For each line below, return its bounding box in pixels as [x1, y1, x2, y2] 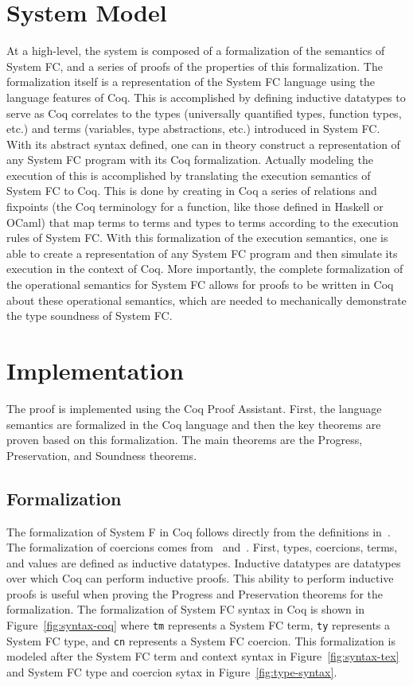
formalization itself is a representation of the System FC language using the [6, 73, 376, 90]
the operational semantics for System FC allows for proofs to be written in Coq [6, 276, 394, 293]
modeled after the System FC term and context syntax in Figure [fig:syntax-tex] [6, 648, 399, 665]
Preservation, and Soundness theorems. [6, 446, 197, 463]
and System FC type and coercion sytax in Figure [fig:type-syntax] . [6, 663, 337, 680]
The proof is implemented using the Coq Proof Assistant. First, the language [6, 400, 382, 416]
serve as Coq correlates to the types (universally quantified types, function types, [6, 104, 402, 121]
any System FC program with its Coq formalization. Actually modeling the [6, 151, 373, 168]
